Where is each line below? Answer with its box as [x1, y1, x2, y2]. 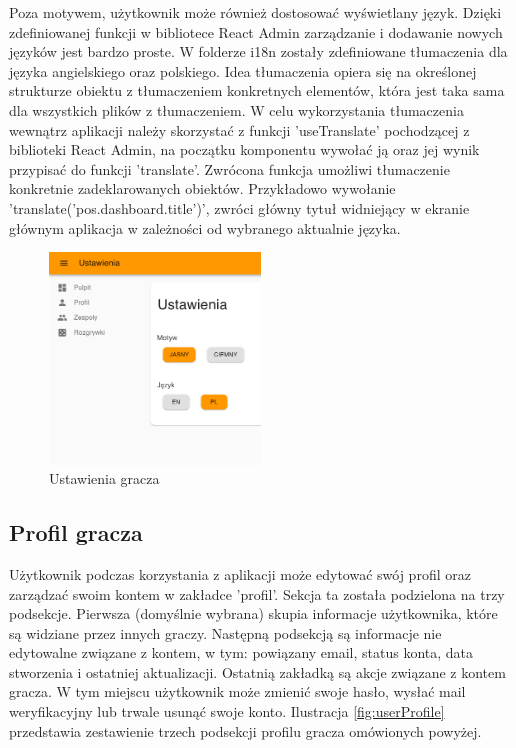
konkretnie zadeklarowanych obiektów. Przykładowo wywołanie [9, 178, 396, 199]
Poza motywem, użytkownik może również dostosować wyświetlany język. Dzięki [9, 2, 502, 22]
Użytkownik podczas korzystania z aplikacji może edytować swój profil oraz [9, 563, 471, 584]
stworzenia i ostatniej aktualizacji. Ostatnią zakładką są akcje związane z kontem [9, 661, 506, 682]
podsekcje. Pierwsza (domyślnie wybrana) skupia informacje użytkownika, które [9, 603, 498, 624]
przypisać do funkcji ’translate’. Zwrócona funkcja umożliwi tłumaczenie [9, 158, 450, 179]
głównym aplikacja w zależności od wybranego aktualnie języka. [9, 217, 401, 238]
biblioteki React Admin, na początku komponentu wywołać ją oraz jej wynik [9, 139, 480, 160]
